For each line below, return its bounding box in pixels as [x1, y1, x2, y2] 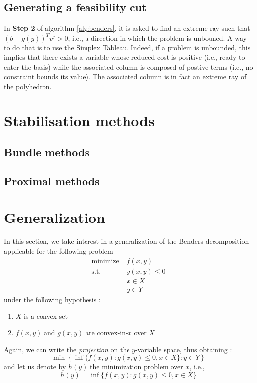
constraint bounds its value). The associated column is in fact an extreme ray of [4, 71, 247, 82]
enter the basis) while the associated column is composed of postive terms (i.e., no [4, 61, 253, 72]
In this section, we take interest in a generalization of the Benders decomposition [4, 236, 249, 246]
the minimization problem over [90, 361, 183, 372]
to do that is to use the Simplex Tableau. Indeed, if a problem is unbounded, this [4, 42, 251, 53]
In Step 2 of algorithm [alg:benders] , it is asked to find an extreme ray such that [4, 23, 250, 33]
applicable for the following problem [4, 246, 113, 256]
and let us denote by [4, 361, 66, 372]
